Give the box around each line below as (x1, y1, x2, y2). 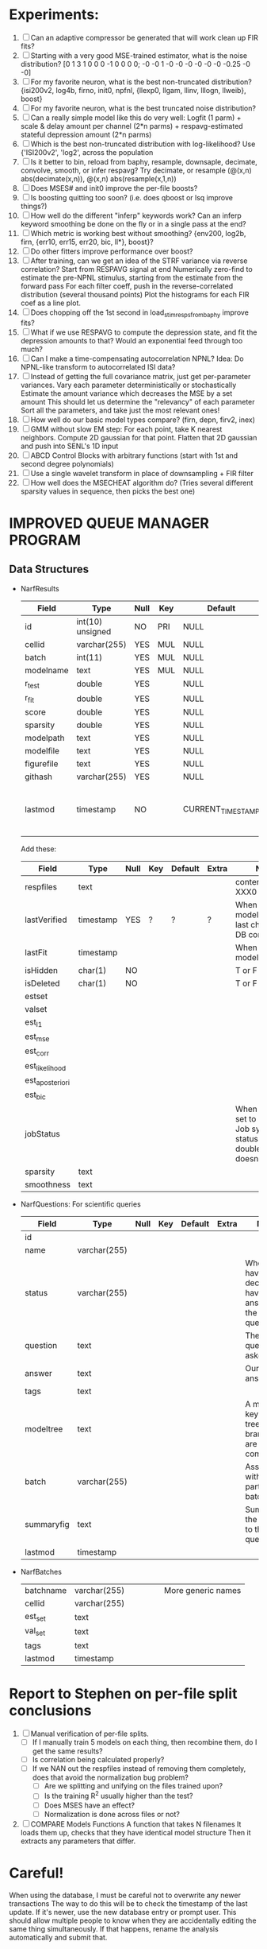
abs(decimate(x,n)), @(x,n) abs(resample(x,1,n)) (20, 173, 177, 184)
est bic (24, 1089, 46, 1102)
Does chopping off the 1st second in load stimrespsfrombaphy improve (30, 308, 249, 319)
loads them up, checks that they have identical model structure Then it (20, 1827, 251, 1837)
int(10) (76, 616, 102, 627)
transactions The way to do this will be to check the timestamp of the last (9, 1898, 248, 1908)
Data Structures (9, 563, 90, 576)
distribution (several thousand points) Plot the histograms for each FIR (20, 289, 250, 299)
